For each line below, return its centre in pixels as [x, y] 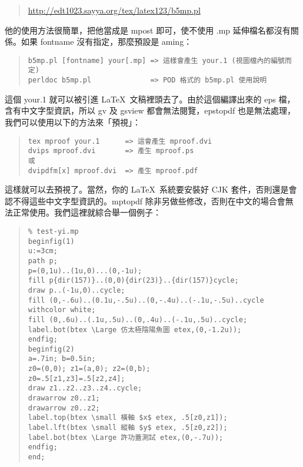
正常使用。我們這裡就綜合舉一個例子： [87, 212]
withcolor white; [62, 310]
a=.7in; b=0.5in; [62, 359]
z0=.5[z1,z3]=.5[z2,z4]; [76, 378]
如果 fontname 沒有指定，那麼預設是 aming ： [106, 42]
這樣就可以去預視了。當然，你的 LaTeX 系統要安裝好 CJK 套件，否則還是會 [151, 189]
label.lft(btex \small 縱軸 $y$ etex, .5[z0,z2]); [128, 428]
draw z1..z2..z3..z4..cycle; [85, 388]
